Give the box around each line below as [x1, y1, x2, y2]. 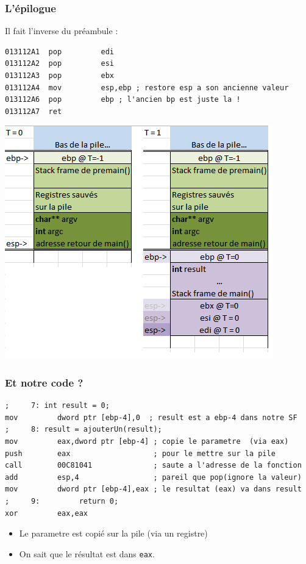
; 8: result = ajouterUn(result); [5, 425, 162, 434]
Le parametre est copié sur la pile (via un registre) [19, 527, 208, 540]
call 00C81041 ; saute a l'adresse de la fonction [5, 461, 302, 470]
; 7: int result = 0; [5, 401, 110, 410]
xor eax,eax [5, 509, 88, 518]
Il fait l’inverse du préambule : [5, 24, 118, 37]
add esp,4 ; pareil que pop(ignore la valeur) [5, 473, 302, 482]
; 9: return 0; [5, 496, 119, 505]
